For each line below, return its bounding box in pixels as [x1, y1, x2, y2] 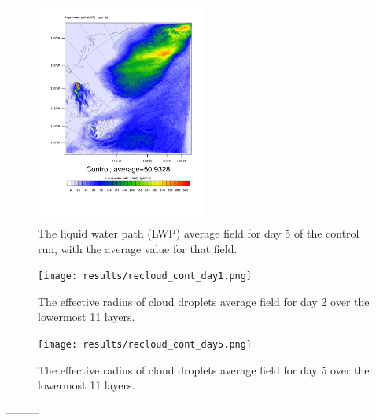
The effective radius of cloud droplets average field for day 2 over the [38, 293, 370, 309]
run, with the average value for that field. [38, 240, 238, 256]
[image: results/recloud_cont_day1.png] [38, 271, 253, 282]
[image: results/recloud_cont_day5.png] [38, 339, 253, 351]
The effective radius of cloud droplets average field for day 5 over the [38, 361, 370, 378]
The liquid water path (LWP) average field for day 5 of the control [38, 225, 359, 241]
